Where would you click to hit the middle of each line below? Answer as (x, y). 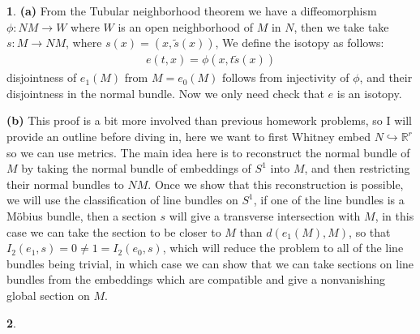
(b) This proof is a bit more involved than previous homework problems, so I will (209, 120)
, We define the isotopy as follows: (300, 43)
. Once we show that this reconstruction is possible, (276, 184)
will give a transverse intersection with (265, 215)
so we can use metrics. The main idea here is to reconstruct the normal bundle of (208, 152)
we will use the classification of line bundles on (122, 200)
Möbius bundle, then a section (81, 215)
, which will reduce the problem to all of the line (283, 248)
